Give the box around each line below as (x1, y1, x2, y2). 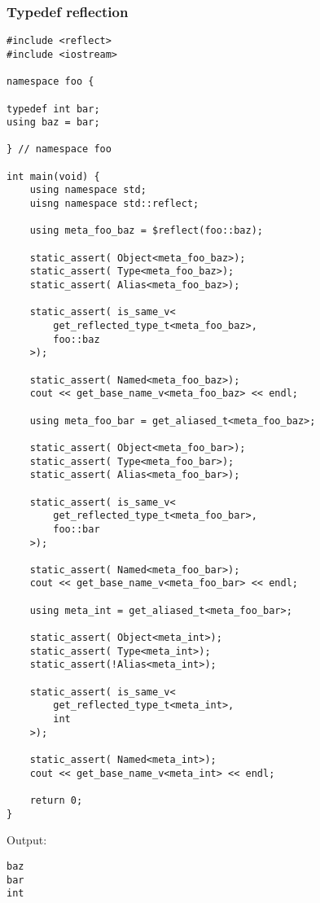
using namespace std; (29, 184, 147, 196)
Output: (7, 831, 47, 848)
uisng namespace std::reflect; (29, 198, 199, 210)
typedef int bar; (7, 103, 100, 115)
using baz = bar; (7, 116, 100, 129)
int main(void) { (7, 170, 100, 182)
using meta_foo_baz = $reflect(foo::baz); (29, 225, 263, 237)
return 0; (29, 794, 83, 806)
